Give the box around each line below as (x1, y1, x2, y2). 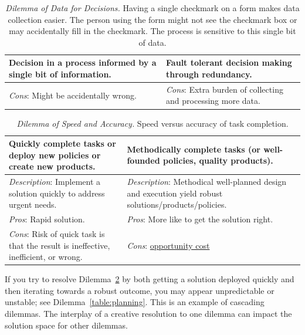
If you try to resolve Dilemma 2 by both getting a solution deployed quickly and (5, 273, 294, 285)
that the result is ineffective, (9, 239, 110, 251)
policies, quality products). (162, 154, 273, 167)
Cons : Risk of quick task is (9, 228, 105, 239)
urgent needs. (9, 198, 57, 211)
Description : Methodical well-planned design (127, 175, 287, 188)
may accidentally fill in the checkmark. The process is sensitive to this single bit (9, 25, 296, 37)
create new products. (9, 160, 96, 172)
